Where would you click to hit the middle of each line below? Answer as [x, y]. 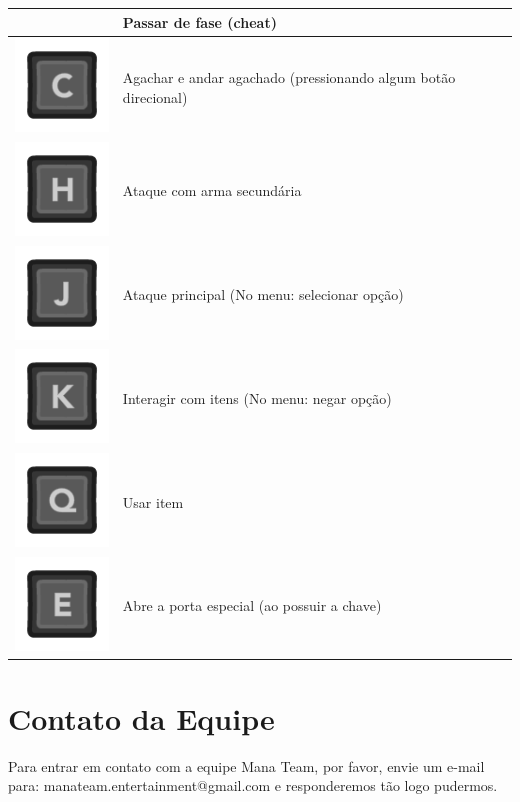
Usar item [153, 501]
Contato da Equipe [141, 717]
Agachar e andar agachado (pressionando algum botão [289, 76]
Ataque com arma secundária [212, 190]
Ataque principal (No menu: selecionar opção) [263, 294]
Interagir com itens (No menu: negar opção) [257, 397]
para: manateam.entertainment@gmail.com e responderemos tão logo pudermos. [253, 785]
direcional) [155, 96]
